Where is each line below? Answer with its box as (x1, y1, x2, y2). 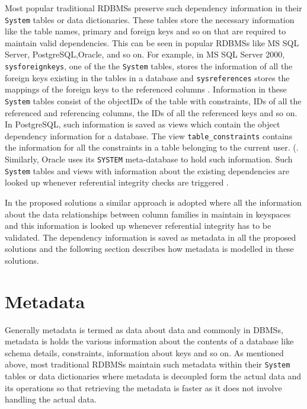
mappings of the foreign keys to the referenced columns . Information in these (5, 83, 287, 95)
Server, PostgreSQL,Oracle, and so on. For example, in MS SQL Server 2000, (5, 48, 285, 60)
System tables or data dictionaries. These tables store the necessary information (5, 13, 295, 25)
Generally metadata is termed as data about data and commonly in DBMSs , (5, 323, 283, 335)
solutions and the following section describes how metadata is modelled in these (5, 242, 294, 255)
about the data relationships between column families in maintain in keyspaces (5, 207, 291, 220)
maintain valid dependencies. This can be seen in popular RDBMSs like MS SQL (5, 36, 299, 49)
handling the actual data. (5, 393, 97, 405)
